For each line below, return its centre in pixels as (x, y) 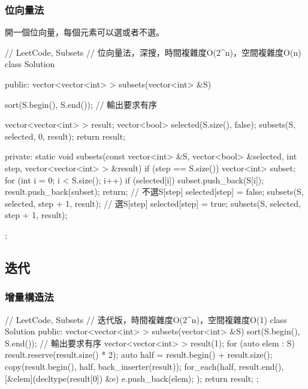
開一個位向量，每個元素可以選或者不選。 (84, 32)
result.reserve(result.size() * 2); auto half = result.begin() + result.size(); (139, 355)
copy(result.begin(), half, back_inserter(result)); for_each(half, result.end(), (144, 366)
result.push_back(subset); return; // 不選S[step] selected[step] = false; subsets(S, (154, 192)
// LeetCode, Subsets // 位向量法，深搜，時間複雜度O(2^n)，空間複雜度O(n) (153, 52)
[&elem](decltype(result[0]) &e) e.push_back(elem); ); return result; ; (132, 378)
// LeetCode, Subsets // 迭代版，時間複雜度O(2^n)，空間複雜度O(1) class (146, 319)
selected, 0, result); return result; (65, 136)
